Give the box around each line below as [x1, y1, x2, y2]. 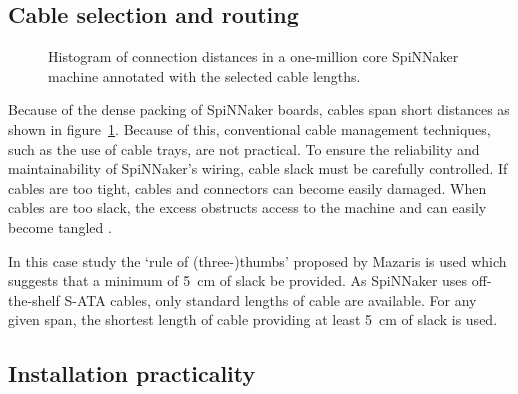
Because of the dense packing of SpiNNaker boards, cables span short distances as [8, 99, 510, 120]
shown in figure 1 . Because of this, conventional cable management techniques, [8, 118, 491, 139]
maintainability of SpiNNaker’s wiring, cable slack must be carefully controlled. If [8, 158, 508, 179]
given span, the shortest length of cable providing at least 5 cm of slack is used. [8, 309, 498, 330]
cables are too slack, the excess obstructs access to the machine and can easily [8, 197, 487, 218]
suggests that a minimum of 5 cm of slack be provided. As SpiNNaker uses [8, 270, 468, 291]
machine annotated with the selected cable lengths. [48, 65, 361, 86]
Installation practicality [8, 358, 256, 389]
